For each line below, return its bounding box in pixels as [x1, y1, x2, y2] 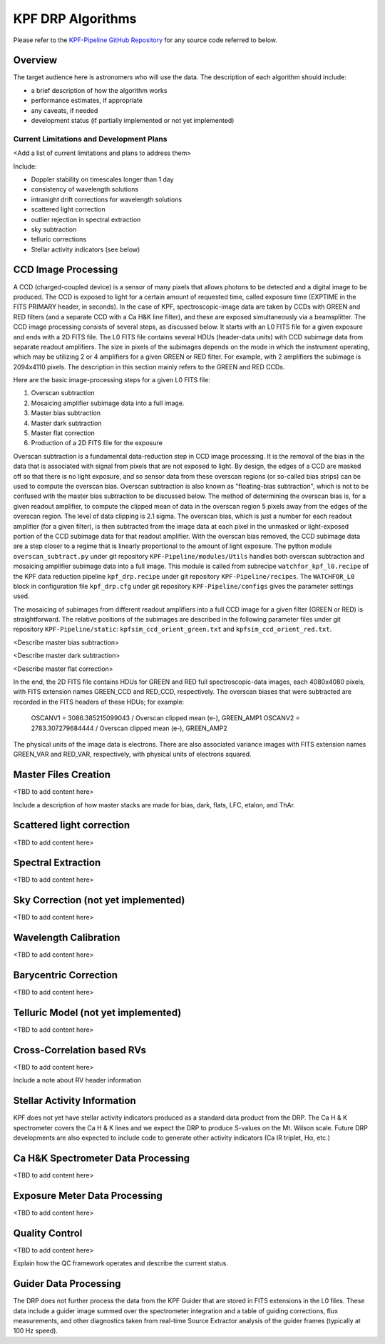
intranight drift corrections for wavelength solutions [31, 195, 182, 204]
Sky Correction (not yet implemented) [13, 894, 185, 907]
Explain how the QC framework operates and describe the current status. [13, 1259, 228, 1268]
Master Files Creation [13, 769, 111, 781]
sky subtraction [31, 225, 77, 234]
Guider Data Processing [13, 1278, 121, 1290]
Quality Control [13, 1227, 83, 1239]
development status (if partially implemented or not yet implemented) [31, 116, 235, 125]
